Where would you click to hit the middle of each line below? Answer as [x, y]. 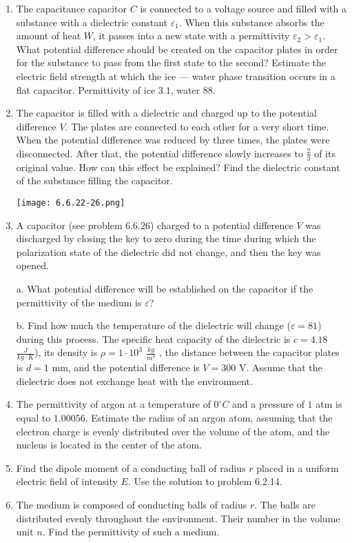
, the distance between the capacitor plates [249, 352]
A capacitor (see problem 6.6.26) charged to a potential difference [155, 225]
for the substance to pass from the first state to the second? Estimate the [171, 62]
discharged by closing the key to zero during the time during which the [166, 238]
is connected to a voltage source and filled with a [243, 8]
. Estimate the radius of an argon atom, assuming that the [209, 417]
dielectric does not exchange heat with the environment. [134, 381]
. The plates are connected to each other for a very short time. [197, 126]
